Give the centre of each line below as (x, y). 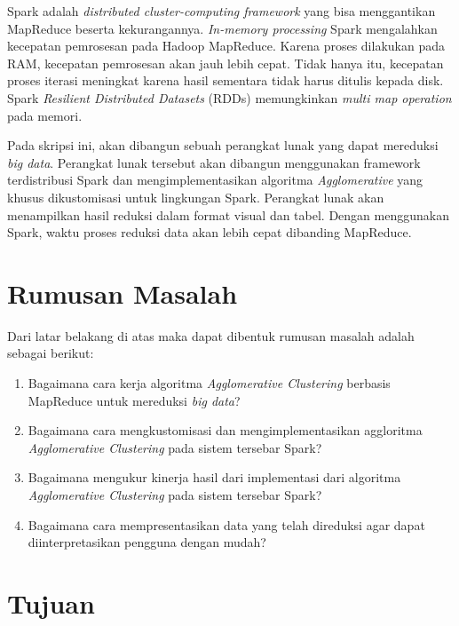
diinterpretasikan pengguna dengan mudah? (147, 542)
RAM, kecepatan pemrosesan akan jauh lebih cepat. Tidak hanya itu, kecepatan (226, 63)
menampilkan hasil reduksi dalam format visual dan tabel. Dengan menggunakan (228, 214)
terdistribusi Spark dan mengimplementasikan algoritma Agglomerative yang (215, 180)
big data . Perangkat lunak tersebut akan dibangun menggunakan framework (214, 162)
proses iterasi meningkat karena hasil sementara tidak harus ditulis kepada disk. (226, 80)
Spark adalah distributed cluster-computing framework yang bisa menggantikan (222, 11)
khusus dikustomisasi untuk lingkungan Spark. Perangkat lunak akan (196, 197)
